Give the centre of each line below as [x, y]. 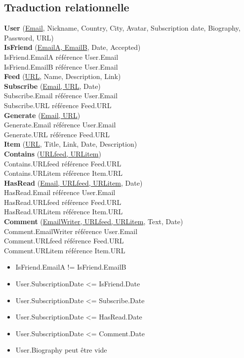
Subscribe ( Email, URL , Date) [52, 86]
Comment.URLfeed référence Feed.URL [64, 241]
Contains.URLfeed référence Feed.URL [63, 163]
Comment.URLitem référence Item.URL [65, 250]
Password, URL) [29, 37]
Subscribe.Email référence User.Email [61, 96]
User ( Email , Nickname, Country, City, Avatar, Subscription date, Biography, [122, 28]
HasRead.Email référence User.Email [60, 192]
